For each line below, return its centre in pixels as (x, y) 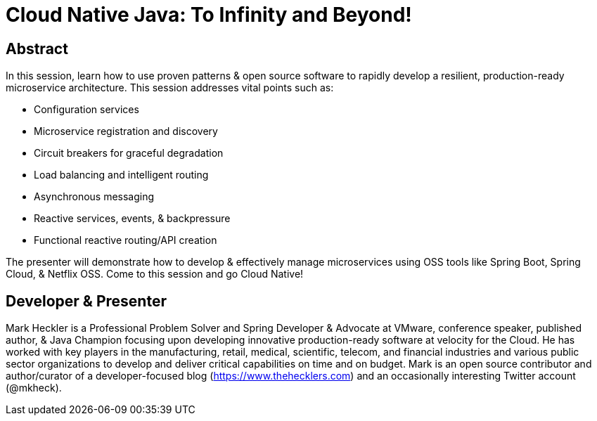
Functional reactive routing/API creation (126, 240)
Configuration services (86, 110)
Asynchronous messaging (94, 197)
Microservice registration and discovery (126, 131)
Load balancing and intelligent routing (121, 175)
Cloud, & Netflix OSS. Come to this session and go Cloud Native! (155, 274)
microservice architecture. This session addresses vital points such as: (170, 88)
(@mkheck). (34, 388)
